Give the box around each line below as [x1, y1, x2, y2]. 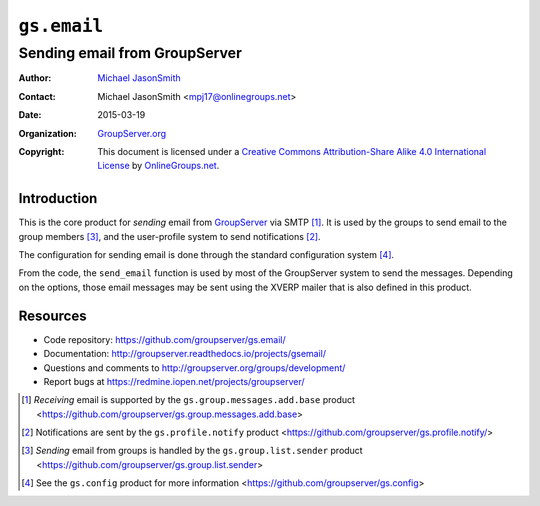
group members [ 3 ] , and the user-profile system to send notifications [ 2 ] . [18, 230, 321, 242]
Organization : [18, 127, 77, 139]
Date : [18, 109, 42, 121]
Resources [18, 307, 87, 324]
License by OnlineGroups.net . [97, 160, 220, 172]
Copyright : [18, 145, 65, 157]
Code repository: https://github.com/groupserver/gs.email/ [43, 333, 286, 345]
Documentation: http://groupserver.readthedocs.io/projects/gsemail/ [43, 348, 327, 360]
